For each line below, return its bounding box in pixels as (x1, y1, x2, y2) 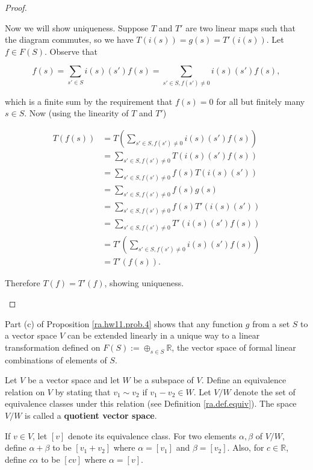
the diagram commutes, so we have (5, 33, 134, 46)
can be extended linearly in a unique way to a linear (67, 329, 260, 342)
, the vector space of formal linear (172, 340, 296, 353)
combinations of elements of (5, 353, 107, 366)
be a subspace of (133, 374, 194, 386)
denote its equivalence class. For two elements (67, 429, 237, 442)
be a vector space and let (27, 374, 120, 386)
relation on (5, 385, 45, 398)
